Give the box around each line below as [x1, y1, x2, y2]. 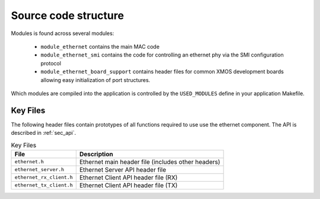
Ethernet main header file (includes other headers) [79, 157, 220, 166]
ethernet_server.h [14, 166, 65, 173]
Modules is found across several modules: [11, 30, 114, 37]
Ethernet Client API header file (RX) [79, 173, 178, 181]
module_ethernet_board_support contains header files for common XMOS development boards [40, 68, 284, 75]
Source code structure [11, 9, 124, 22]
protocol [40, 59, 62, 67]
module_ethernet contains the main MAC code [40, 43, 160, 50]
